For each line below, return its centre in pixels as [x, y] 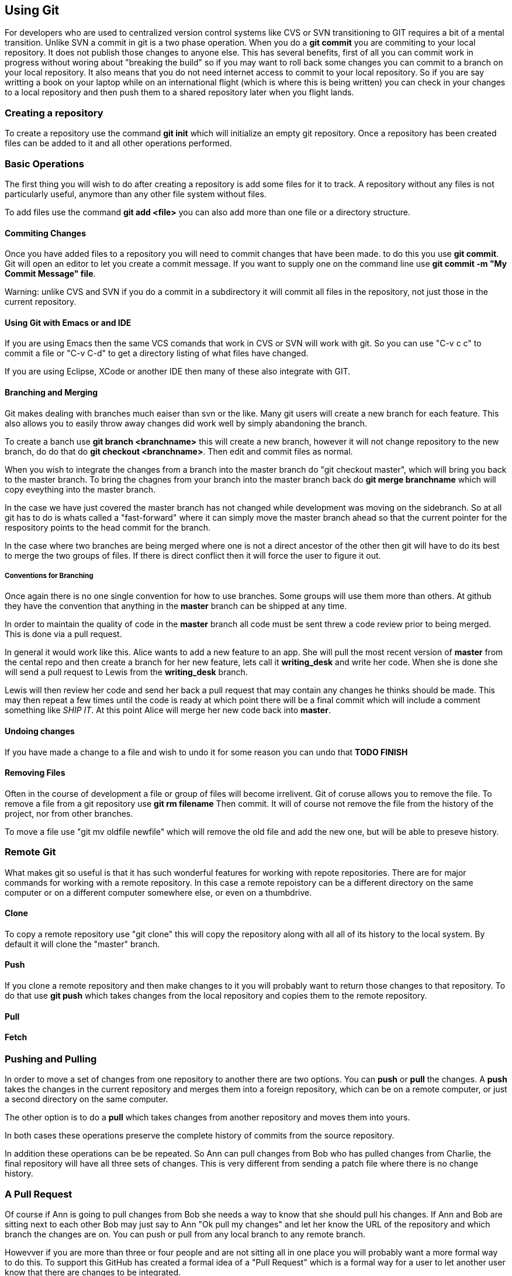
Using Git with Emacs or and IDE [68, 322]
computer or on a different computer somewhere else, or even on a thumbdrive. [158, 892]
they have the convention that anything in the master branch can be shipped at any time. [176, 606]
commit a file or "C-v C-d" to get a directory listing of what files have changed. [157, 353]
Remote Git [30, 852]
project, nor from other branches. [69, 813]
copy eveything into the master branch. [80, 489]
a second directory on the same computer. [87, 1099]
